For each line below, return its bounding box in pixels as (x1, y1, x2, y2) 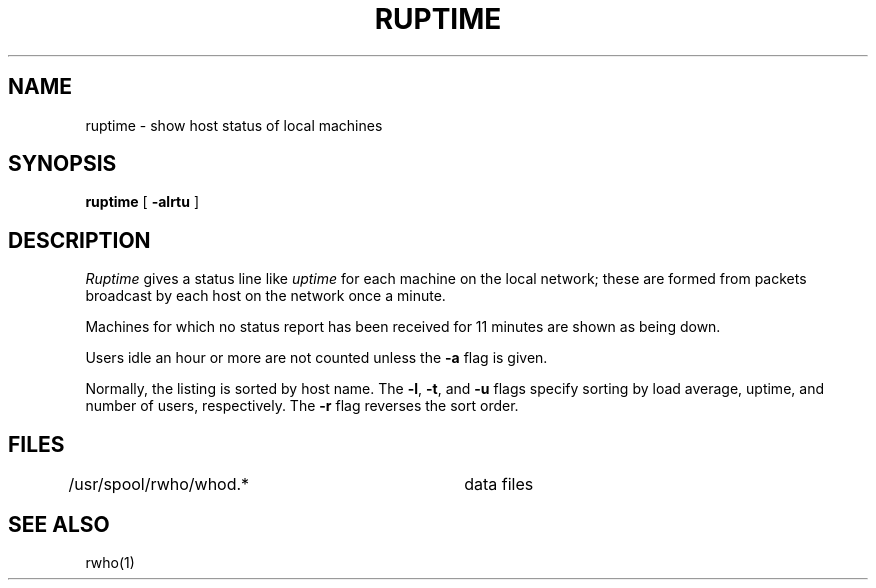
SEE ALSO (8, 511, 110, 537)
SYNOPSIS (8, 151, 117, 177)
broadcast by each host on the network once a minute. (85, 287, 446, 305)
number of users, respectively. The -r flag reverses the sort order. (85, 397, 519, 415)
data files (464, 474, 534, 495)
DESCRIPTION (8, 227, 151, 253)
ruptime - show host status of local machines (85, 116, 383, 134)
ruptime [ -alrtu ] (85, 193, 199, 211)
